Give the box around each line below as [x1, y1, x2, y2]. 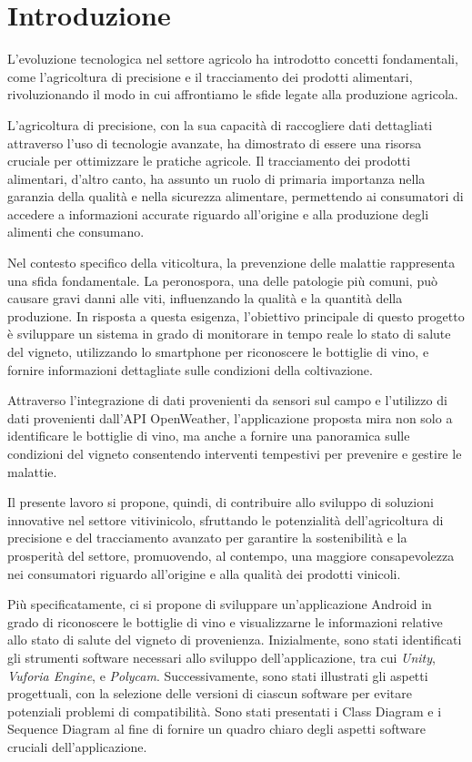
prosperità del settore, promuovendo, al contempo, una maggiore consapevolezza [7, 545, 455, 564]
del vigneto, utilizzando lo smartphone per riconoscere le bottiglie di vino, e [7, 342, 429, 361]
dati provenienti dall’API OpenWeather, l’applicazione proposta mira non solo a [7, 408, 453, 427]
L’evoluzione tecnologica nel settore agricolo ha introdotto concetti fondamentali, [7, 49, 458, 68]
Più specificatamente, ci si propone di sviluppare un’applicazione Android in [7, 594, 432, 614]
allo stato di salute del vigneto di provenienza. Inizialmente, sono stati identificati [7, 630, 462, 649]
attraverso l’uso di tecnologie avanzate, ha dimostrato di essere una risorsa [7, 133, 422, 152]
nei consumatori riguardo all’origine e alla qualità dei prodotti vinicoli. [7, 564, 401, 583]
